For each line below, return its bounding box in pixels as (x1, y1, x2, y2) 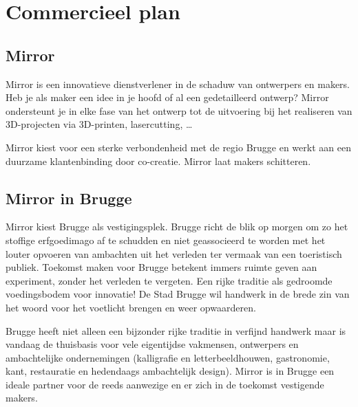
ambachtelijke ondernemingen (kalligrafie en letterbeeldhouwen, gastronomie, (6, 350, 330, 364)
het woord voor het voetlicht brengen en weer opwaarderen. (6, 300, 256, 314)
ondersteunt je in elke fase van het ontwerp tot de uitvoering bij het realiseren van (6, 103, 352, 118)
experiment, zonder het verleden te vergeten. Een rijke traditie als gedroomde (6, 273, 333, 287)
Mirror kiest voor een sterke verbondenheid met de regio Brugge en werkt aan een (6, 140, 351, 154)
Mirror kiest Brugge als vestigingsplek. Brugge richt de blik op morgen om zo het (6, 219, 348, 234)
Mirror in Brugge (6, 187, 132, 208)
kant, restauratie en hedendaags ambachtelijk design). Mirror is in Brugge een (6, 364, 335, 378)
